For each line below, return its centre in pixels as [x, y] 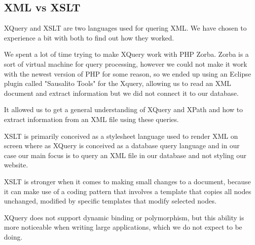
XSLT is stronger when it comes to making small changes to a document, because [127, 181]
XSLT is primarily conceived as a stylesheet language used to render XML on [121, 136]
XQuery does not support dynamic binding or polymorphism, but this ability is [124, 217]
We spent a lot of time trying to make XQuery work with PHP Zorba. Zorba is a [127, 54]
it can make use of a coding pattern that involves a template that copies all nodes [128, 191]
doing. [13, 236]
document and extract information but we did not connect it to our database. [121, 93]
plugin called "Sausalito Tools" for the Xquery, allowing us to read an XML [118, 83]
